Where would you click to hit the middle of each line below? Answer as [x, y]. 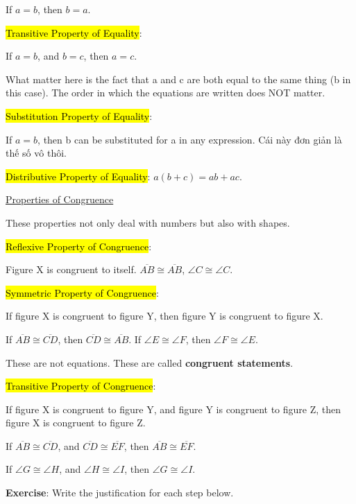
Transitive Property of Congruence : [81, 386]
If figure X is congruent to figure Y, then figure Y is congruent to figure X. [164, 316]
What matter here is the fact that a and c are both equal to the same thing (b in [178, 79]
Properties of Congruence [60, 199]
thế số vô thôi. [36, 153]
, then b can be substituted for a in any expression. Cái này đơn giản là [190, 139]
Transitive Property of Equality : [74, 32]
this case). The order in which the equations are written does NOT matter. [166, 93]
